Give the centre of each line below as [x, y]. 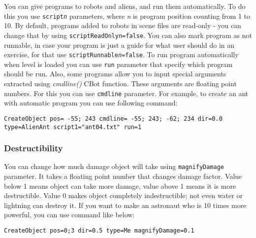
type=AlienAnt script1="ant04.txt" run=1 [73, 127]
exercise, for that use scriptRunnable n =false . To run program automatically [121, 54]
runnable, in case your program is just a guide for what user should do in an [119, 45]
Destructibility [33, 148]
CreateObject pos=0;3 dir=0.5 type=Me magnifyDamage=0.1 [99, 231]
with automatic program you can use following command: [91, 103]
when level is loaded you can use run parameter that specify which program [118, 64]
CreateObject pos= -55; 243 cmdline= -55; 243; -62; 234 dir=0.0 [113, 119]
